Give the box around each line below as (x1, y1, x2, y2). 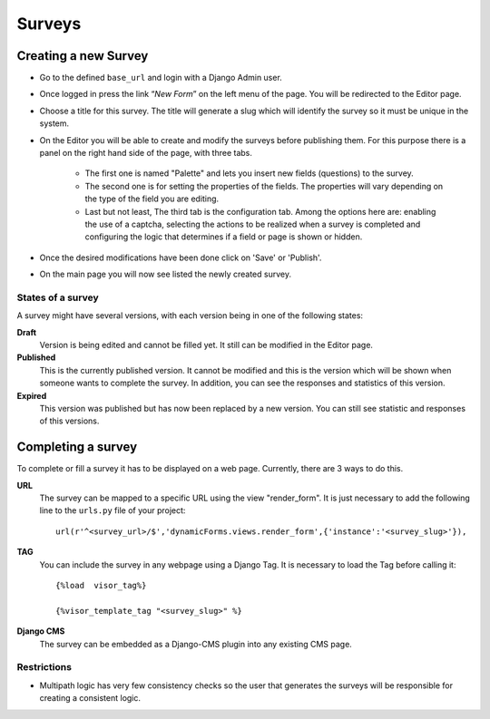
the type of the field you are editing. (84, 193, 220, 204)
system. (39, 118, 70, 129)
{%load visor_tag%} (55, 580, 147, 591)
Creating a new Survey (16, 48, 149, 63)
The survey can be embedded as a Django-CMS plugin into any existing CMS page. (39, 638, 353, 649)
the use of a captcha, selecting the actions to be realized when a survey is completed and (84, 219, 421, 229)
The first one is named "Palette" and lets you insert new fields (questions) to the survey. (84, 168, 415, 179)
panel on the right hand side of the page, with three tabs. (39, 148, 253, 159)
